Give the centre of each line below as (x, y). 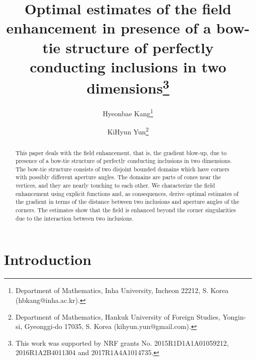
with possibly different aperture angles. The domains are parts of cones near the (118, 177)
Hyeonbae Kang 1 (128, 113)
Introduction (48, 259)
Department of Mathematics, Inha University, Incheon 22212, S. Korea (122, 290)
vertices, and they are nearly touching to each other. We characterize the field (115, 185)
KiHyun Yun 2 (128, 131)
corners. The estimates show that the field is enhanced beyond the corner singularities (126, 210)
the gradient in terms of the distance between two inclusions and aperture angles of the (127, 202)
